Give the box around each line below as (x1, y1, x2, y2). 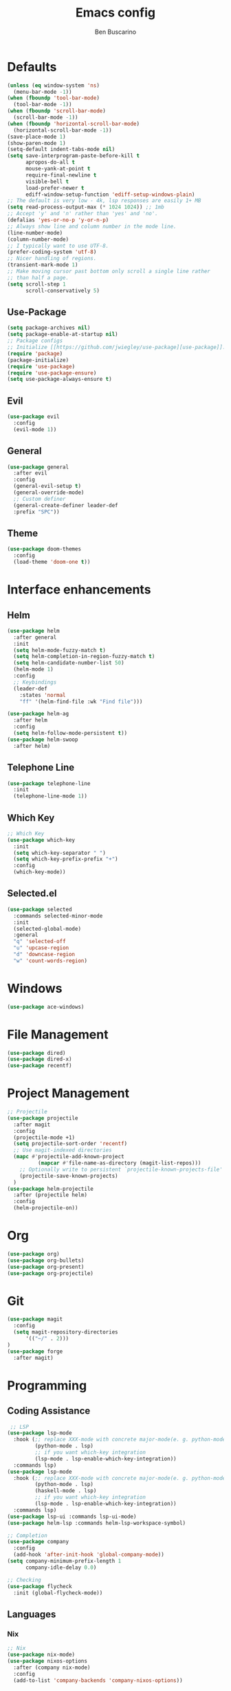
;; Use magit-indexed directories (13, 1147, 112, 1154)
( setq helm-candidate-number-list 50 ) (13, 660, 125, 666)
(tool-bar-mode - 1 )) (13, 101, 72, 108)
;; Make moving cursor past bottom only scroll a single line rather (7, 268, 211, 275)
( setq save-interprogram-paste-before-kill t (7, 152, 140, 159)
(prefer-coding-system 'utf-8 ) (7, 248, 97, 256)
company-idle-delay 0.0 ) (25, 1564, 97, 1571)
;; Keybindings (13, 678, 57, 686)
